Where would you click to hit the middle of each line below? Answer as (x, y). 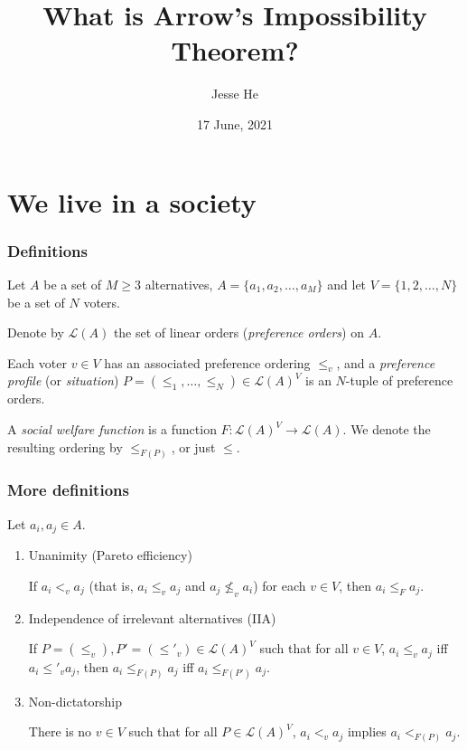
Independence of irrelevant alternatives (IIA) (152, 617)
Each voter (37, 362)
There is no (60, 731)
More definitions (68, 490)
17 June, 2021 (235, 123)
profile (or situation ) (63, 380)
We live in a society (132, 201)
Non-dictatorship (75, 701)
